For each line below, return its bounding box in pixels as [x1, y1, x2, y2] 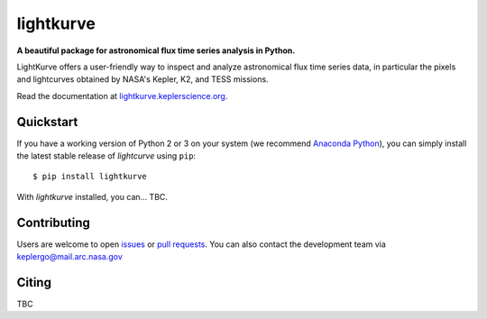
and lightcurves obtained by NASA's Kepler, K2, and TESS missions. [16, 74, 270, 85]
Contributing [16, 214, 90, 230]
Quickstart [16, 114, 78, 130]
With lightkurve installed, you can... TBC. [16, 191, 169, 202]
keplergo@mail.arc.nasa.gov [16, 251, 124, 262]
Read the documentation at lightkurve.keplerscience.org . [16, 90, 228, 101]
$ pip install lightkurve [32, 171, 148, 182]
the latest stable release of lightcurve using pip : [16, 150, 197, 161]
